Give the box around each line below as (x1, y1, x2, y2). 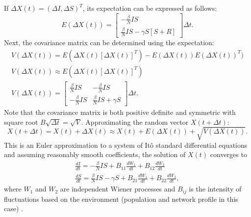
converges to (210, 149, 247, 160)
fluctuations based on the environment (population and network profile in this (4, 193, 238, 204)
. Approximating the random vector (81, 116, 189, 127)
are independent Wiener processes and (60, 184, 176, 194)
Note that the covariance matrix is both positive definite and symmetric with (4, 107, 236, 117)
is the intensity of (189, 184, 242, 194)
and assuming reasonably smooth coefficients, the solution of (4, 149, 186, 160)
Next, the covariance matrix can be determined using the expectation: (4, 37, 214, 47)
